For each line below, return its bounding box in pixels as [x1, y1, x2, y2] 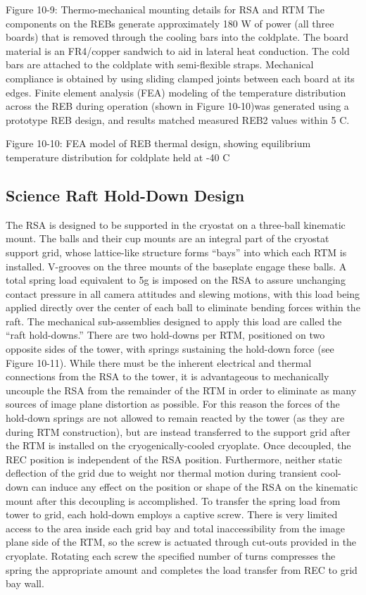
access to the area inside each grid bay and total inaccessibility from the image [6, 520, 345, 535]
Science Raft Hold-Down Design [6, 184, 245, 206]
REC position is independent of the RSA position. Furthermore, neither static [6, 451, 343, 466]
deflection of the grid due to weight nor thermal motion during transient [6, 465, 317, 480]
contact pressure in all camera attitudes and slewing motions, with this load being [6, 286, 360, 301]
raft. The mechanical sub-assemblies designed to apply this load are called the [6, 313, 342, 328]
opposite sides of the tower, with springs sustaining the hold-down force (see [6, 342, 334, 356]
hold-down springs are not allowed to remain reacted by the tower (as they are [6, 411, 345, 425]
